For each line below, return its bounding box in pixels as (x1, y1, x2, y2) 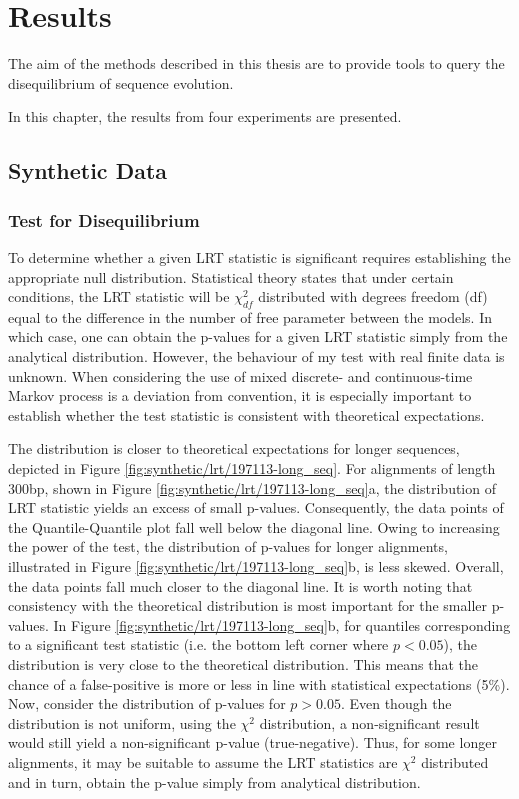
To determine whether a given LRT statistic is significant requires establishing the (8, 246, 511, 267)
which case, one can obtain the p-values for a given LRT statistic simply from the (8, 326, 508, 347)
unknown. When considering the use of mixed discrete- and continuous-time (8, 365, 473, 386)
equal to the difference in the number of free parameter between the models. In (8, 306, 493, 327)
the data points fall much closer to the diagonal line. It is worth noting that (8, 575, 473, 596)
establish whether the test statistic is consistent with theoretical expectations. (8, 404, 485, 425)
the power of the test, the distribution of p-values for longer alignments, (8, 536, 448, 557)
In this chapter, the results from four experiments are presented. (8, 106, 402, 127)
